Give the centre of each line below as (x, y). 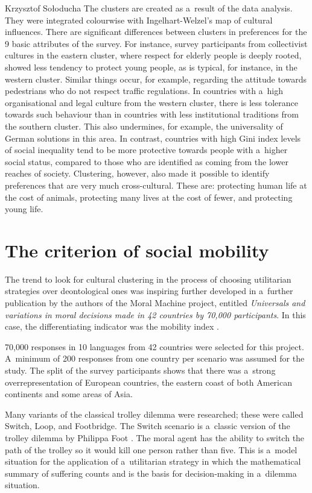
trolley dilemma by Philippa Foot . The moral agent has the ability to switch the (155, 437)
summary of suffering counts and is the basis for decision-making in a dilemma (151, 473)
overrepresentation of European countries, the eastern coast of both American (148, 382)
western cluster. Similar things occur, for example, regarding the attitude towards (156, 79)
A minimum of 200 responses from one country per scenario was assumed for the (155, 358)
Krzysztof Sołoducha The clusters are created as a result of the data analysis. (149, 8)
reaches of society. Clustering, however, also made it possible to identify (137, 173)
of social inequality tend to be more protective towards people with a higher (146, 150)
